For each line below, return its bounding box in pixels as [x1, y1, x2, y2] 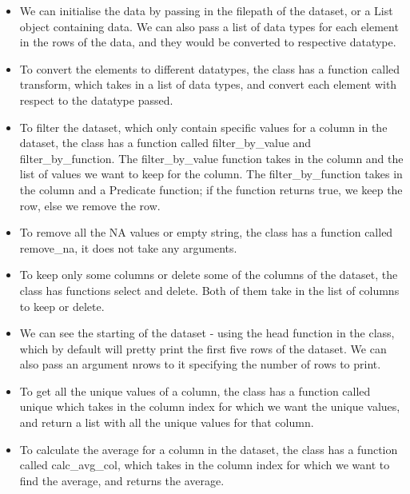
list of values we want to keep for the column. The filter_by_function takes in [19, 165, 403, 182]
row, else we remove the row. [19, 197, 161, 213]
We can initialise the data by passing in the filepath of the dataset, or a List [19, 2, 393, 18]
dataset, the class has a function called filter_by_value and [19, 134, 312, 151]
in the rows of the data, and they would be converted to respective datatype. [19, 34, 396, 50]
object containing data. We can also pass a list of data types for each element [19, 18, 399, 34]
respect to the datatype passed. [19, 91, 173, 108]
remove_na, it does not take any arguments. [19, 239, 237, 256]
